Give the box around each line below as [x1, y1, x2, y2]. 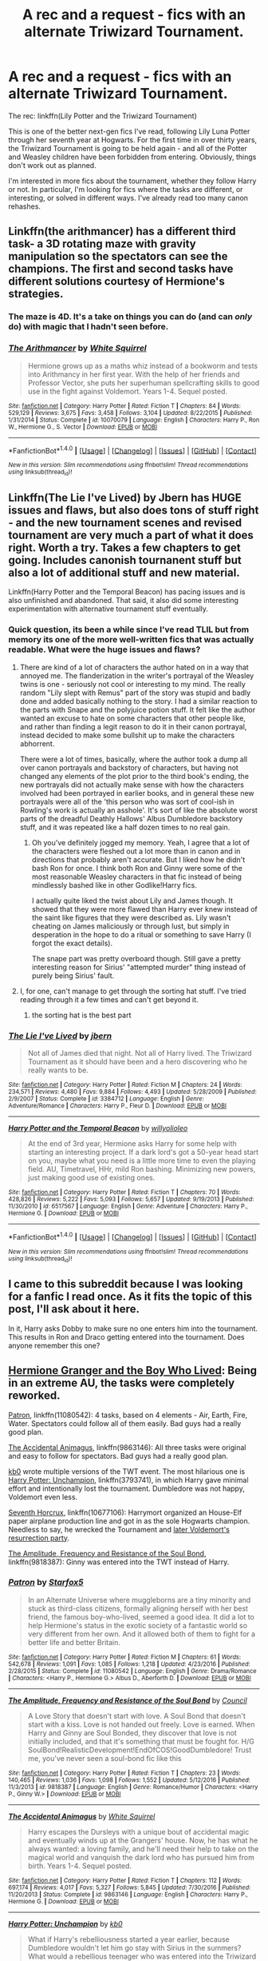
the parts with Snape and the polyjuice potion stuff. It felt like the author [19, 705, 256, 714]
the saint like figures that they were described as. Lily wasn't [31, 913, 231, 922]
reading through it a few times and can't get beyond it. [19, 994, 199, 1004]
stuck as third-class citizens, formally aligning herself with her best [27, 1604, 249, 1613]
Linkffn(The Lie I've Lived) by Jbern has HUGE [8, 490, 242, 505]
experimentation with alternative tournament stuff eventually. [8, 604, 209, 613]
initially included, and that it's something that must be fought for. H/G [27, 1736, 255, 1746]
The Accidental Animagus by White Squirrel [8, 1811, 156, 1821]
